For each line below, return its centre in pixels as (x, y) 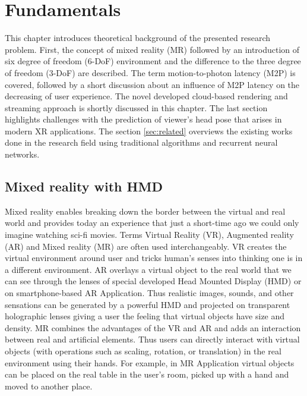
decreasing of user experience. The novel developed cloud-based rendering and (146, 96)
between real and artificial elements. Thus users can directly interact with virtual (152, 339)
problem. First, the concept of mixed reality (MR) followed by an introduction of (152, 49)
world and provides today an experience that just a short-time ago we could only (152, 223)
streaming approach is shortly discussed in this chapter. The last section (136, 107)
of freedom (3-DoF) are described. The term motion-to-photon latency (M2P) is (150, 72)
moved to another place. (49, 386)
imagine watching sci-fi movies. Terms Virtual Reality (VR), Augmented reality (149, 235)
